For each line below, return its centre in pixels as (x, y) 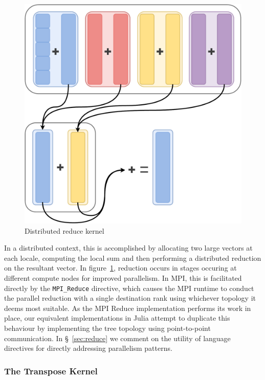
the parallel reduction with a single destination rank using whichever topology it (130, 298)
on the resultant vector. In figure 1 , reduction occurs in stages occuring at (120, 268)
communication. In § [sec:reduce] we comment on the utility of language (117, 338)
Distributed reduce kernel (64, 230)
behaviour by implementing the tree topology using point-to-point (107, 328)
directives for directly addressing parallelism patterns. (88, 348)
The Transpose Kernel (51, 371)
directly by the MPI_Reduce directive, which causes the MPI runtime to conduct (129, 288)
